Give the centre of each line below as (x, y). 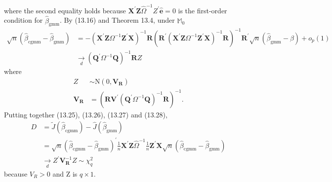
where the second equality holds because (65, 10)
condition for (23, 20)
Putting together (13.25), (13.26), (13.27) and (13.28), (86, 114)
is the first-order (203, 10)
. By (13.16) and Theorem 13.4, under (117, 20)
